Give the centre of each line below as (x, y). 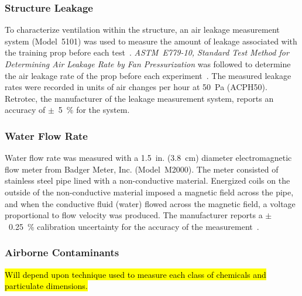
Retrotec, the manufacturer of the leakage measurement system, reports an (139, 98)
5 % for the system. (94, 110)
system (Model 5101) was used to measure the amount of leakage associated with (151, 41)
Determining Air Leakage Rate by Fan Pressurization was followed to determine (148, 64)
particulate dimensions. (46, 286)
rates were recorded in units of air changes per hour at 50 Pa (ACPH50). (136, 87)
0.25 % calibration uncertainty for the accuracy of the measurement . (134, 226)
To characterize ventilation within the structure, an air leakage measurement (142, 30)
